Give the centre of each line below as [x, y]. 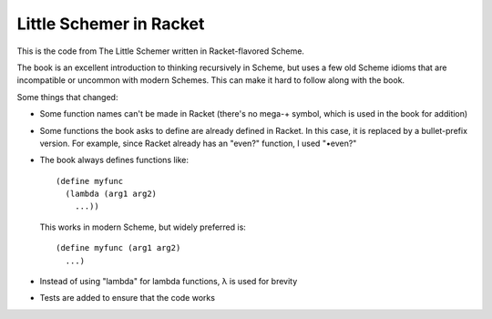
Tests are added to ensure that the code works [128, 298]
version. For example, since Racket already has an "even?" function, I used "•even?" [198, 143]
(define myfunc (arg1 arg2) [118, 248]
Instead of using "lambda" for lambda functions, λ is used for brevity [169, 282]
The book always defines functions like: [114, 160]
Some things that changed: [67, 97]
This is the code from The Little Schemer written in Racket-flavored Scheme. [161, 51]
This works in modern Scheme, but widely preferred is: [143, 227]
